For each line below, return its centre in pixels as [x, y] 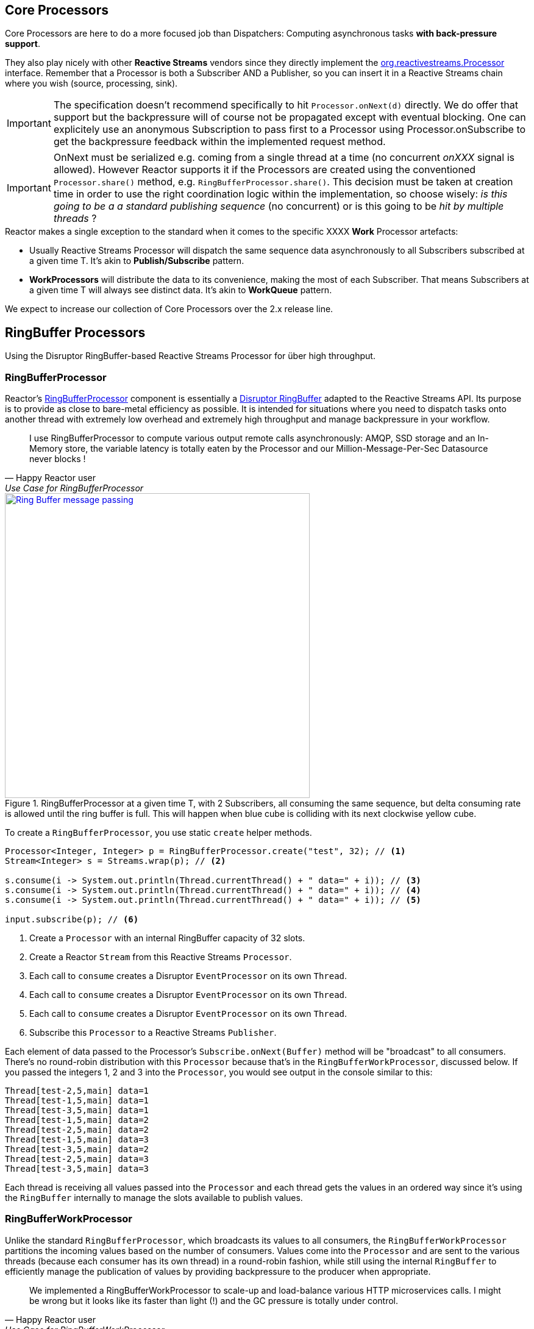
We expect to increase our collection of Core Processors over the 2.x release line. [169, 309]
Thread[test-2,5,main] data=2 [77, 1130]
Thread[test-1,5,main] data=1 [77, 1101]
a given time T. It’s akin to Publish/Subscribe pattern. [137, 261]
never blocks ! [58, 459]
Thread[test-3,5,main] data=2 [77, 1149]
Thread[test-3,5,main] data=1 [77, 1110]
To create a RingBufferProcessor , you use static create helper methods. [158, 833]
